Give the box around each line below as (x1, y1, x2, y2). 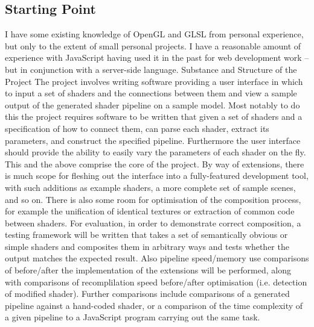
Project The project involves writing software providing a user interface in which (5, 75, 303, 87)
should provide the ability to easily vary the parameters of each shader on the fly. (5, 146, 306, 158)
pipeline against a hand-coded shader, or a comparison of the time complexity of (5, 299, 303, 311)
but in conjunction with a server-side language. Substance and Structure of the (5, 63, 297, 75)
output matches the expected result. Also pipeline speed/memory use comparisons (5, 252, 309, 264)
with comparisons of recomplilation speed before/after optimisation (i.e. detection (5, 275, 307, 288)
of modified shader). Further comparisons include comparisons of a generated (5, 287, 290, 300)
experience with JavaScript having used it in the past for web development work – (5, 51, 309, 64)
